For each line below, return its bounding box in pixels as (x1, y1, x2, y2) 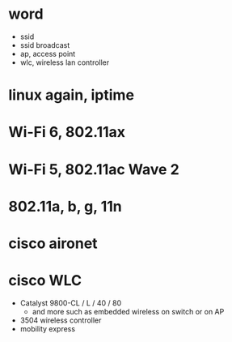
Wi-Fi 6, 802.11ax (8, 123, 126, 142)
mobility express (19, 323, 75, 333)
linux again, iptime (8, 86, 135, 105)
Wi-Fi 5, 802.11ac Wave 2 (8, 160, 179, 178)
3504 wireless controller (19, 315, 102, 325)
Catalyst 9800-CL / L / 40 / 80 (19, 297, 122, 308)
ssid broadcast (19, 40, 70, 49)
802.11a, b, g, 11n (8, 197, 123, 216)
